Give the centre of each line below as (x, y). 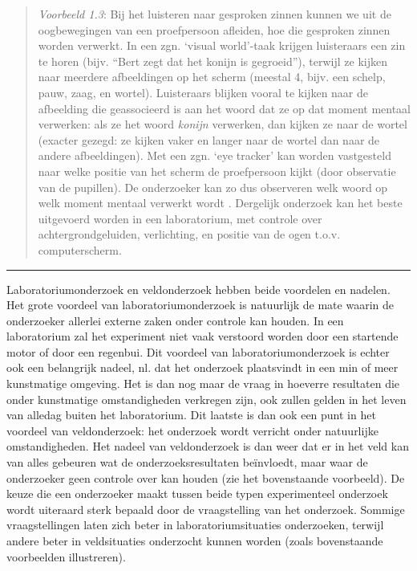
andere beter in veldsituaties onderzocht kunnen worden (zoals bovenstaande (195, 540)
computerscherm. (80, 249)
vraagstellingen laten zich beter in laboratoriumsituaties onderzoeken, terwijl (195, 525)
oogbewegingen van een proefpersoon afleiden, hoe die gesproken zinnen (214, 29)
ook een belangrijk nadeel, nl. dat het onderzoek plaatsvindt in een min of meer (202, 367)
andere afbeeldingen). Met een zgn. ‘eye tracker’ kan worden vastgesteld (215, 155)
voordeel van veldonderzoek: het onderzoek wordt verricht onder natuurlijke (192, 430)
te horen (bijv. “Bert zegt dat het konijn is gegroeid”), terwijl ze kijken (213, 61)
